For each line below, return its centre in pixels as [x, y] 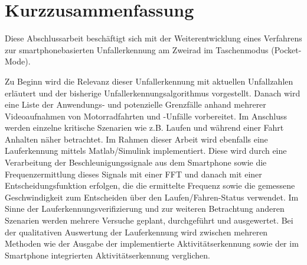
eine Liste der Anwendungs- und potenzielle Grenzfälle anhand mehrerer [135, 104]
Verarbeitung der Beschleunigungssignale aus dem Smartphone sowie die [136, 162]
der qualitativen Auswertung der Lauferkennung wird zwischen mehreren [136, 232]
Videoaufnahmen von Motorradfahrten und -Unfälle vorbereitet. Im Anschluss [146, 116]
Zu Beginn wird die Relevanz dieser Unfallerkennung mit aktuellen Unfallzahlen [149, 81]
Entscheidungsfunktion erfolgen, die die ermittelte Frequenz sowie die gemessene [150, 185]
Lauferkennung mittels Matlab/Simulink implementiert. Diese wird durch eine [146, 151]
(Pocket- [286, 49]
